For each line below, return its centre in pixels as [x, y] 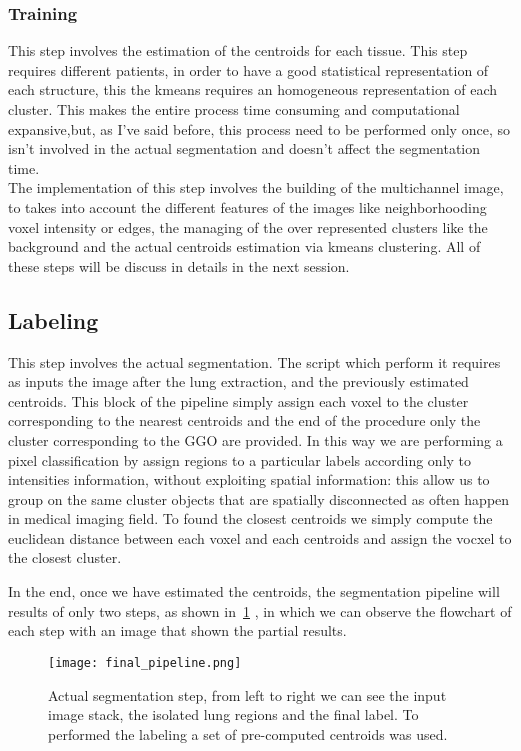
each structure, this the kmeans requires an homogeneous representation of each [253, 89]
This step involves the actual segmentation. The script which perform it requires [254, 361]
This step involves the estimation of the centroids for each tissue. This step [238, 50]
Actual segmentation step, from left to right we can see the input [247, 694]
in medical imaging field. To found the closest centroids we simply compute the [250, 518]
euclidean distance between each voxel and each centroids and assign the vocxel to [260, 537]
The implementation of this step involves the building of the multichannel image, [256, 187]
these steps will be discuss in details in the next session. [179, 265]
